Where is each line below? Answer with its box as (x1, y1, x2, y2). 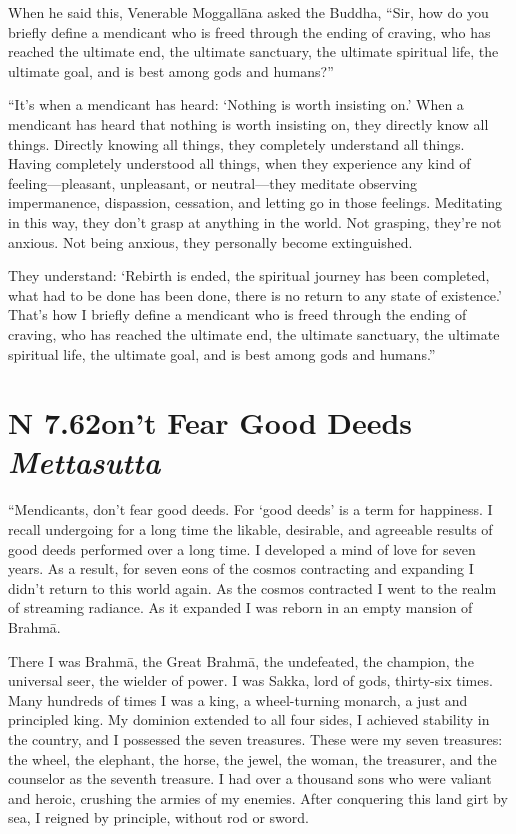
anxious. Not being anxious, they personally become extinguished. (8, 231, 413, 252)
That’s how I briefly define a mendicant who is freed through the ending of (8, 304, 467, 325)
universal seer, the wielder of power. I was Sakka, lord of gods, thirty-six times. (8, 670, 493, 691)
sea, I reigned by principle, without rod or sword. (8, 807, 309, 828)
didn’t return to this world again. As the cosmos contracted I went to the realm (8, 577, 497, 598)
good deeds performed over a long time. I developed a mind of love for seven (8, 538, 476, 559)
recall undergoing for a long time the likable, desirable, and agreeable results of (8, 519, 493, 539)
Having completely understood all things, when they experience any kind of (8, 153, 471, 174)
